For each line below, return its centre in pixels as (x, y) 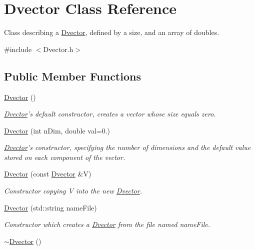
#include (18, 49)
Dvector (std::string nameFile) (50, 207)
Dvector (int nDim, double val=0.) (57, 130)
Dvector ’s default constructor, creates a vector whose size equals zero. (110, 114)
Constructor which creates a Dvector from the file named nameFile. (107, 224)
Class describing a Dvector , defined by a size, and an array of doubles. (112, 32)
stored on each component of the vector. (65, 157)
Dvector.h (58, 49)
